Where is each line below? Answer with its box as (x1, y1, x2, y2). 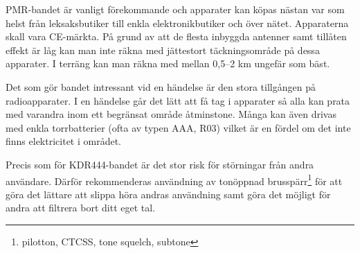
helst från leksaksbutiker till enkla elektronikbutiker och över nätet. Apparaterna (6, 15, 349, 30)
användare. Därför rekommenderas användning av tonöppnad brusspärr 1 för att (6, 171, 343, 188)
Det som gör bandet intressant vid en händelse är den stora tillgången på (6, 79, 316, 94)
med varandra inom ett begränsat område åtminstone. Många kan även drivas (6, 107, 336, 121)
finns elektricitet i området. (6, 134, 121, 148)
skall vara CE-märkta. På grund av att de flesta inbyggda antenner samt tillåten (6, 29, 347, 44)
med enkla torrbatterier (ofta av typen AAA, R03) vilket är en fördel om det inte (6, 120, 351, 134)
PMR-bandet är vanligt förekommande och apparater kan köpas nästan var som (6, 2, 345, 16)
